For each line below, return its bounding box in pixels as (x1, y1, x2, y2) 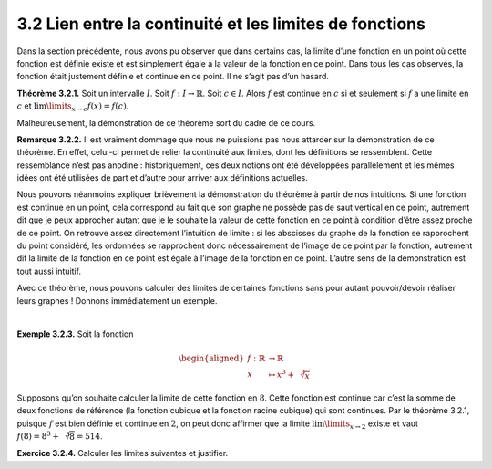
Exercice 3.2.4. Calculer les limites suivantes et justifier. (16, 448, 229, 459)
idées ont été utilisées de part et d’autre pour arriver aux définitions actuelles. (16, 172, 309, 183)
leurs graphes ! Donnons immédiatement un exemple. (16, 295, 218, 306)
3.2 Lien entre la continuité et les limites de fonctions (16, 14, 425, 34)
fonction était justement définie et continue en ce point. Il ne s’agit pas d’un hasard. (16, 71, 330, 82)
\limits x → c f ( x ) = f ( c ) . (46, 100, 129, 113)
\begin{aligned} (178, 352, 245, 363)
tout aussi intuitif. (16, 266, 82, 276)
